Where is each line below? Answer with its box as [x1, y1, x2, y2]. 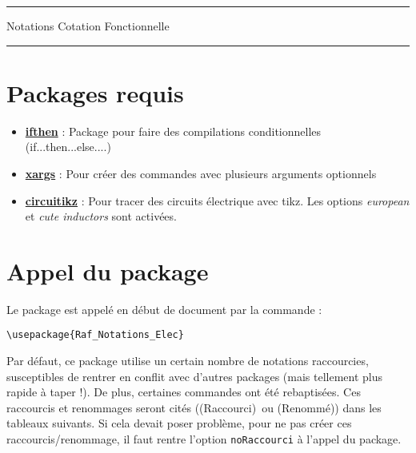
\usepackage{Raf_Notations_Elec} [6, 329, 184, 341]
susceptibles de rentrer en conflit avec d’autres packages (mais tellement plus [6, 368, 383, 384]
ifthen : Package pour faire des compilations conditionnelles [25, 122, 322, 139]
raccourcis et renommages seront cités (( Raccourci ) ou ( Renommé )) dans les [6, 399, 382, 415]
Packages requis [6, 76, 184, 109]
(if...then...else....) [25, 138, 111, 155]
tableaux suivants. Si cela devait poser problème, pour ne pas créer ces [6, 415, 352, 431]
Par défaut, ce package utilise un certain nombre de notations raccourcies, [6, 352, 369, 369]
